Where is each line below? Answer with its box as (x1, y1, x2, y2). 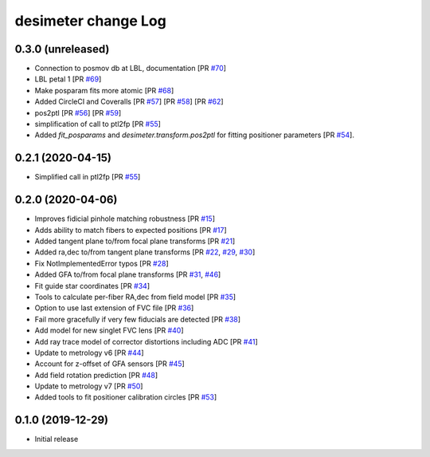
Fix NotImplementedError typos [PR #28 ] (34, 258, 169, 268)
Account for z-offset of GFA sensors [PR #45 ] (34, 359, 185, 368)
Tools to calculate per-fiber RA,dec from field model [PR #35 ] (34, 292, 236, 301)
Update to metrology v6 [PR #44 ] (34, 348, 144, 357)
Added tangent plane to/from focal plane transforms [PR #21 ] (34, 236, 236, 246)
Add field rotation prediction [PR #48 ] (34, 370, 158, 380)
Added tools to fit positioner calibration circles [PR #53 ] (34, 392, 217, 402)
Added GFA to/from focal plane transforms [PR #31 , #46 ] (34, 270, 221, 279)
